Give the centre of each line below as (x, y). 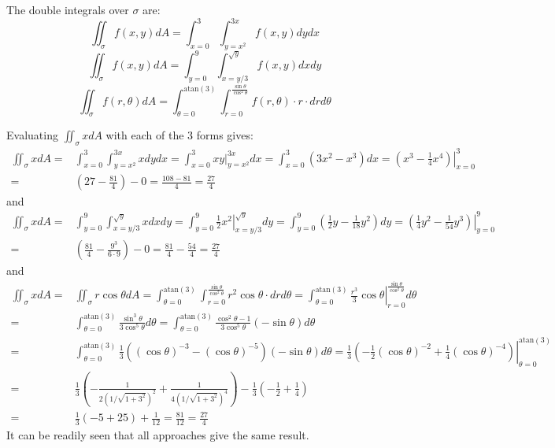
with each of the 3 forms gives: (179, 135)
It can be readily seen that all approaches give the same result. (158, 434)
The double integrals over (68, 9)
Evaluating (32, 135)
